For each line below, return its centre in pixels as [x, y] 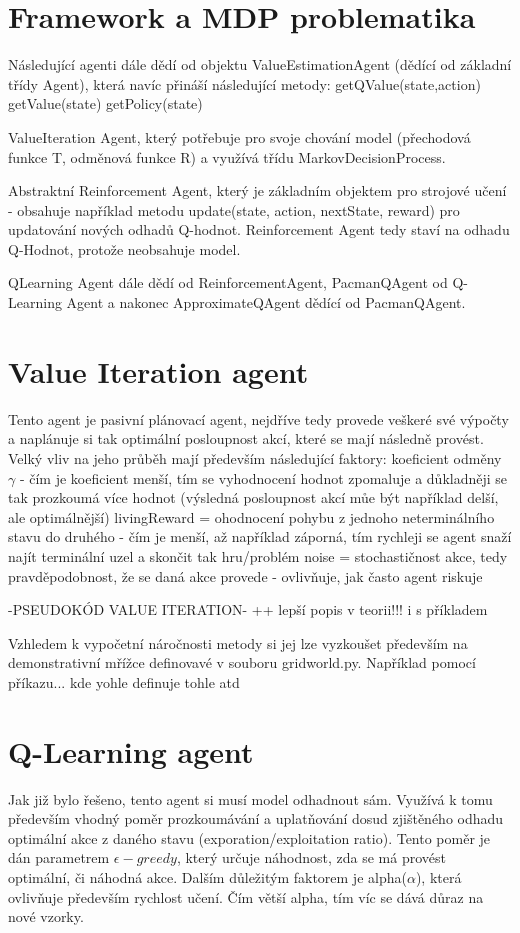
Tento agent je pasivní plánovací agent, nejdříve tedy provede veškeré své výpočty [258, 418]
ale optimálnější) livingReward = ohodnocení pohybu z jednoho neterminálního [251, 516]
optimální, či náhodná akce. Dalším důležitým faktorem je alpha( [207, 877]
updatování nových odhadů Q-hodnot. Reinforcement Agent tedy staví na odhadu [259, 229]
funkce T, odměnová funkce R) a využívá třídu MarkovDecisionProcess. [227, 156]
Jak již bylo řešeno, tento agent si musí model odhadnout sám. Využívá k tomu [250, 798]
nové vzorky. [46, 916]
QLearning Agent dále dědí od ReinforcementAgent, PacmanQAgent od [228, 282]
